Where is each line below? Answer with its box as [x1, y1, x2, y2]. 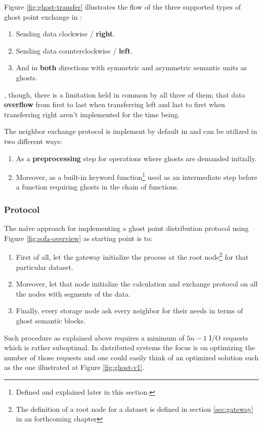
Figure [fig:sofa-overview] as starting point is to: [4, 232, 153, 243]
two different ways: [4, 135, 62, 146]
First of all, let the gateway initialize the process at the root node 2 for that [16, 250, 249, 262]
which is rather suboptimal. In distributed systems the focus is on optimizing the [4, 342, 255, 353]
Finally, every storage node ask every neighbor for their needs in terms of [16, 305, 243, 316]
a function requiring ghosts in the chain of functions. [16, 181, 179, 192]
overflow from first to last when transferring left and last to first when [4, 99, 225, 110]
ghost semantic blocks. [16, 315, 85, 325]
